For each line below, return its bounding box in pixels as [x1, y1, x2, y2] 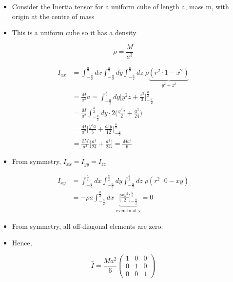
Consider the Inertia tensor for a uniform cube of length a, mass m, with [12, 1, 229, 11]
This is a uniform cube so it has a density [12, 27, 136, 38]
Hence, [12, 237, 32, 247]
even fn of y [116, 208, 141, 213]
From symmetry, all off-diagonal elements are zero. [12, 221, 163, 231]
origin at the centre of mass [12, 11, 95, 21]
